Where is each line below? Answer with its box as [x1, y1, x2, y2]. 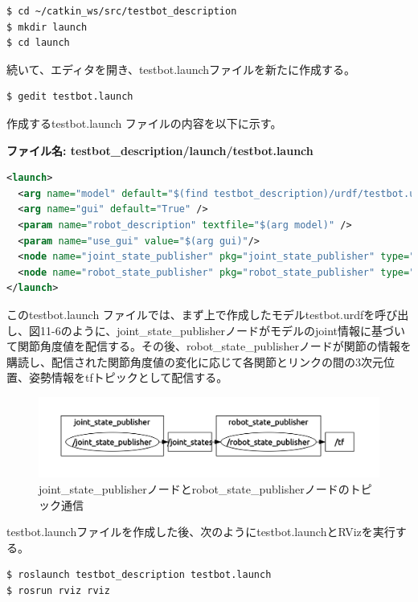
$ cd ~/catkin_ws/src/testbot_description [6, 6, 237, 17]
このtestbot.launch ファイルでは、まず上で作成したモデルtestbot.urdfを [6, 305, 375, 322]
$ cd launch [6, 37, 70, 49]
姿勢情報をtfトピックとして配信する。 [28, 369, 228, 386]
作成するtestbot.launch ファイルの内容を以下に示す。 [6, 114, 282, 131]
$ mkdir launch [6, 21, 88, 33]
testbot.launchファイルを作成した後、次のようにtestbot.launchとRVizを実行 [6, 523, 395, 540]
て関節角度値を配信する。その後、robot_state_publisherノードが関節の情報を [6, 338, 412, 354]
